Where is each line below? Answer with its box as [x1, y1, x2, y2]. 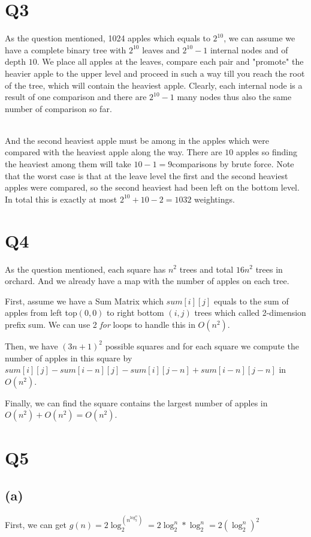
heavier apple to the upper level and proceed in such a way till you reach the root [5, 67, 305, 79]
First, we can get [5, 518, 67, 531]
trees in [255, 263, 283, 275]
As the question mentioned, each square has [5, 263, 166, 275]
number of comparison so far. [5, 102, 112, 114]
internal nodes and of [210, 43, 288, 56]
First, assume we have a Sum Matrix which [5, 294, 164, 307]
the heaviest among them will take [5, 158, 131, 170]
